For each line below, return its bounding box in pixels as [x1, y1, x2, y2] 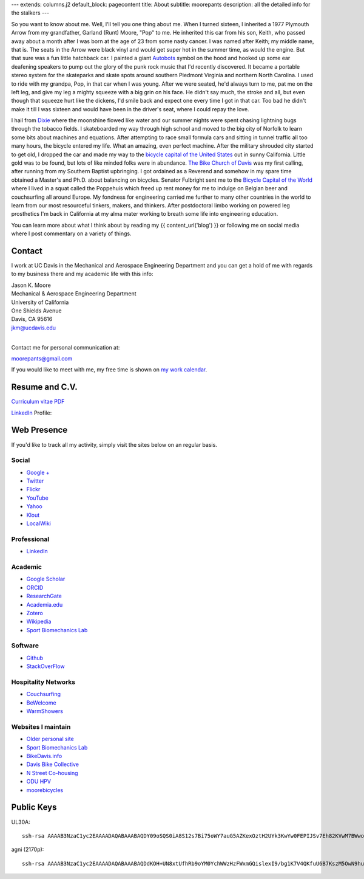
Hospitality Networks [11, 678, 76, 686]
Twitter [26, 477, 44, 484]
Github [26, 654, 44, 661]
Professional [11, 535, 50, 543]
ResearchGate [26, 593, 62, 600]
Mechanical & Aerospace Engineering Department [11, 290, 136, 297]
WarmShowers [26, 708, 64, 715]
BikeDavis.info [26, 753, 62, 760]
